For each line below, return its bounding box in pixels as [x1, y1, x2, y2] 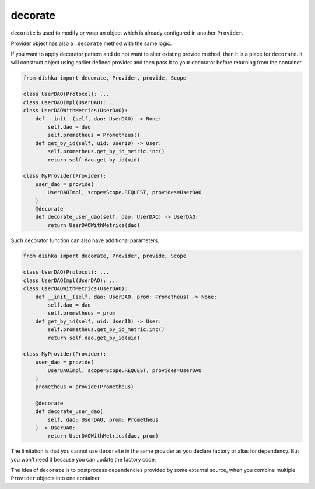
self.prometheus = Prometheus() [47, 132, 140, 139]
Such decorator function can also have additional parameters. [10, 237, 160, 244]
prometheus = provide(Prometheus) [35, 383, 134, 390]
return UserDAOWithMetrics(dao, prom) [47, 433, 159, 439]
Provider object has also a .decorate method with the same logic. [10, 40, 172, 47]
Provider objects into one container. [10, 474, 101, 482]
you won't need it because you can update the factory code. [10, 456, 156, 463]
